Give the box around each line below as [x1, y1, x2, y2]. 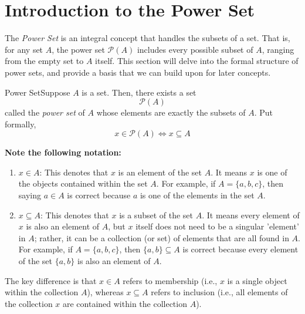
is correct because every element [182, 243, 299, 255]
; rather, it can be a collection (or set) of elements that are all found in [34, 231, 289, 244]
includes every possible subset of [137, 43, 253, 55]
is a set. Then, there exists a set [82, 86, 196, 98]
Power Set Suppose [5, 86, 70, 98]
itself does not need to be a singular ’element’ [135, 220, 299, 232]
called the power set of [5, 106, 85, 119]
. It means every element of [202, 208, 300, 221]
